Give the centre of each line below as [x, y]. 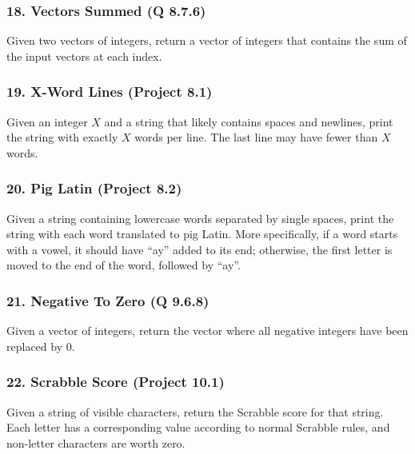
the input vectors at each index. [84, 56]
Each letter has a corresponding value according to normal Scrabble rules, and [198, 427]
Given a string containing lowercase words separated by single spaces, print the [200, 218]
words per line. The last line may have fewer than [256, 137]
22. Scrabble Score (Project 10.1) [116, 382]
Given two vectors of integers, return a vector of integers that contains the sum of [207, 40]
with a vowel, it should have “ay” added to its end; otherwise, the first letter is [200, 249]
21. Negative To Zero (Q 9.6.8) [108, 300]
